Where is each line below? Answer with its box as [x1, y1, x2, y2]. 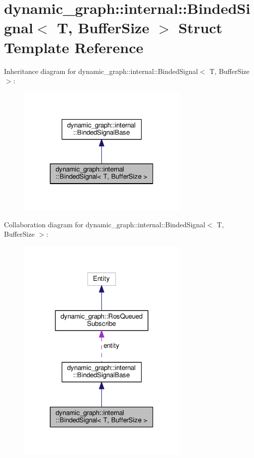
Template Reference [4, 37, 144, 57]
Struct [178, 17, 223, 38]
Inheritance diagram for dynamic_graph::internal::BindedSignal [4, 65, 198, 76]
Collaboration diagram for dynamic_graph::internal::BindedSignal [4, 219, 205, 229]
